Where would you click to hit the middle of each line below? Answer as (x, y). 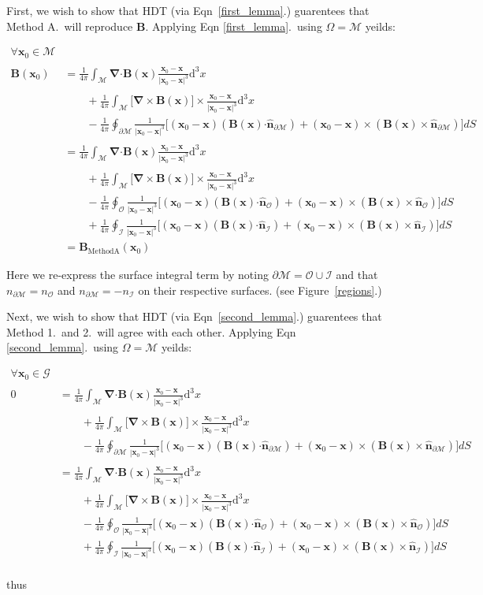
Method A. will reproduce (70, 26)
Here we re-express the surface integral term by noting (137, 275)
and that (357, 275)
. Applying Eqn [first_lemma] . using (234, 26)
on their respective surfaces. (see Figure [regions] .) (260, 290)
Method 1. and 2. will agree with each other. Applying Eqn (151, 331)
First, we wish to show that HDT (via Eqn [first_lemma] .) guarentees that (188, 10)
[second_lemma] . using (63, 347)
